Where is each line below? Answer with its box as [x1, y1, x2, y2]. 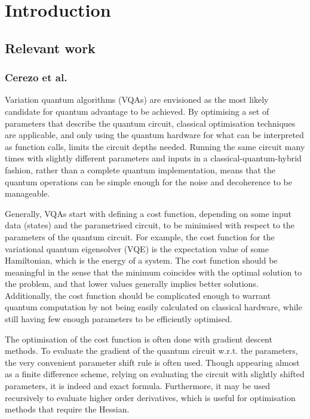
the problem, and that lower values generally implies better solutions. [5, 277, 259, 290]
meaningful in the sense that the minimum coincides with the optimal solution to [5, 265, 302, 278]
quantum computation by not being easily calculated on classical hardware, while [5, 301, 302, 313]
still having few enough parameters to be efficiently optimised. [5, 313, 232, 325]
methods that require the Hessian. [5, 403, 130, 415]
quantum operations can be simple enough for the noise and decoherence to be [5, 175, 293, 188]
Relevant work [5, 38, 96, 57]
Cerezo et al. [5, 70, 67, 85]
